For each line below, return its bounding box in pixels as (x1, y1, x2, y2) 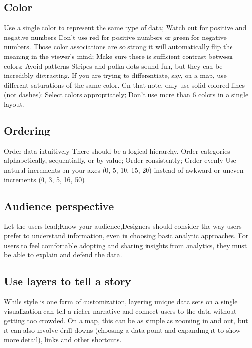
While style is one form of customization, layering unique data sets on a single (4, 296, 238, 306)
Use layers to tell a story (4, 273, 131, 289)
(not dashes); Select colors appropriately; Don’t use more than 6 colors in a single (4, 89, 249, 99)
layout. (4, 98, 24, 109)
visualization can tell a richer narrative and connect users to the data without (4, 306, 237, 316)
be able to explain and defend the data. (4, 250, 122, 260)
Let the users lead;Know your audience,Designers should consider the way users (4, 221, 242, 231)
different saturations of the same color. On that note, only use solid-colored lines (4, 79, 245, 90)
